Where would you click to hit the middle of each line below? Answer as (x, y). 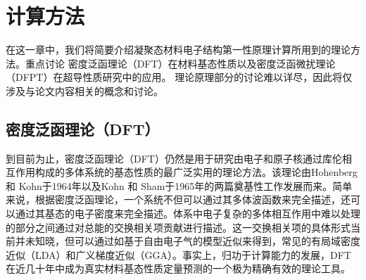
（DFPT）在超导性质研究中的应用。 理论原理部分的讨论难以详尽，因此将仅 (179, 77)
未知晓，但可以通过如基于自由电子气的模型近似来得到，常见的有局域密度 (193, 241)
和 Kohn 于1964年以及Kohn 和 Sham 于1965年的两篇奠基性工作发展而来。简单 (179, 185)
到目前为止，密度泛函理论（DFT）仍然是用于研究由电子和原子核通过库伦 (174, 158)
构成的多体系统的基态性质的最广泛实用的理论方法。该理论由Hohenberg (196, 172)
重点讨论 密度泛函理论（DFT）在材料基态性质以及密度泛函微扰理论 (180, 63)
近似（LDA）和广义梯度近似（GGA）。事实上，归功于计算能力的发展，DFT (178, 254)
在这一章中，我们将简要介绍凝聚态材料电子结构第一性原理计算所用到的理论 (178, 50)
